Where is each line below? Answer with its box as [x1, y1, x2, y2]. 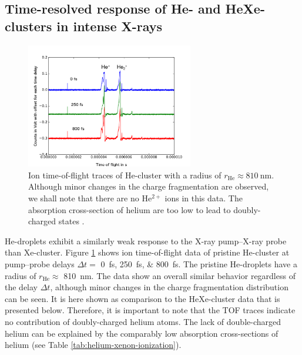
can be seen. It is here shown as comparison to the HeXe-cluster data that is [5, 292, 280, 304]
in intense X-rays [56, 16, 163, 35]
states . [58, 215, 85, 227]
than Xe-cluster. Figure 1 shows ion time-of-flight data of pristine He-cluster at [5, 246, 290, 258]
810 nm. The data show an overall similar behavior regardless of [63, 269, 296, 281]
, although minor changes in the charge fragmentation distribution [50, 281, 288, 293]
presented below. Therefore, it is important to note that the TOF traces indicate [5, 304, 296, 316]
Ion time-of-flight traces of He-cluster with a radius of [28, 168, 222, 181]
